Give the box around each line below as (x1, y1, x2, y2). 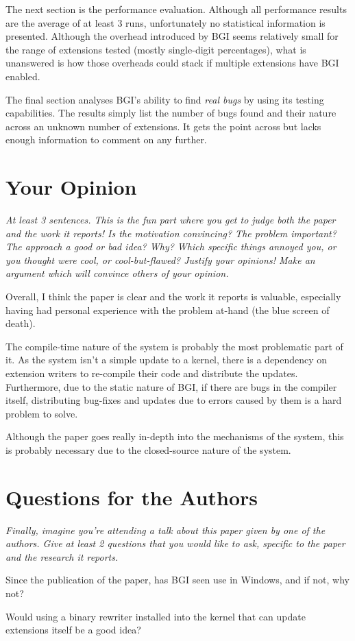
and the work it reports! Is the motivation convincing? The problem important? (5, 226, 336, 240)
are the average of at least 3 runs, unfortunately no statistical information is (5, 15, 326, 29)
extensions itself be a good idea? (5, 622, 141, 637)
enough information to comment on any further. (5, 132, 207, 147)
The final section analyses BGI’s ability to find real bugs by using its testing (5, 92, 324, 106)
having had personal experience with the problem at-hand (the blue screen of (5, 302, 330, 317)
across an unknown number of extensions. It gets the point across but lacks (5, 119, 321, 133)
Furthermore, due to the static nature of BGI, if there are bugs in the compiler (5, 379, 337, 394)
